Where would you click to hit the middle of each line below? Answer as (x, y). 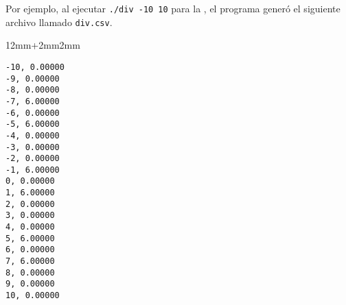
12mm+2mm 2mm (43, 45)
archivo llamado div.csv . (59, 22)
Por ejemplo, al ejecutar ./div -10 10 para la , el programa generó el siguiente (173, 8)
